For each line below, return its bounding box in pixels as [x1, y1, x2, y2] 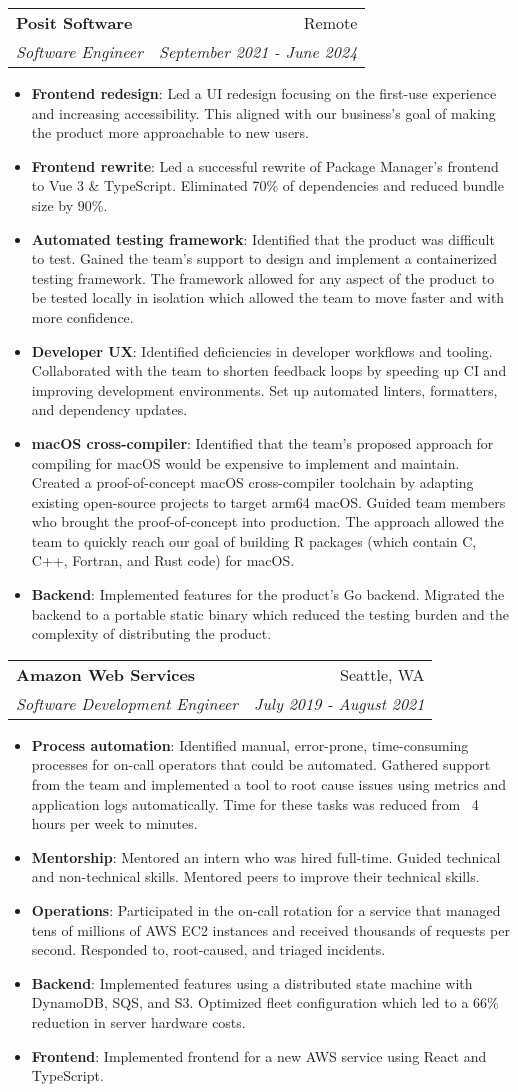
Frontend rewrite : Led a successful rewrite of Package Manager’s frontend [31, 155, 499, 176]
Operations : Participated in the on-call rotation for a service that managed [31, 900, 501, 920]
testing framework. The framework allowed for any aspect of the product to [31, 267, 495, 288]
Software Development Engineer [16, 691, 239, 715]
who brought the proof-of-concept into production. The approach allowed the [31, 511, 504, 532]
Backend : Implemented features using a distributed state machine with [31, 972, 473, 993]
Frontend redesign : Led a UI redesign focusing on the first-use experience [31, 83, 497, 103]
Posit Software [16, 11, 133, 34]
